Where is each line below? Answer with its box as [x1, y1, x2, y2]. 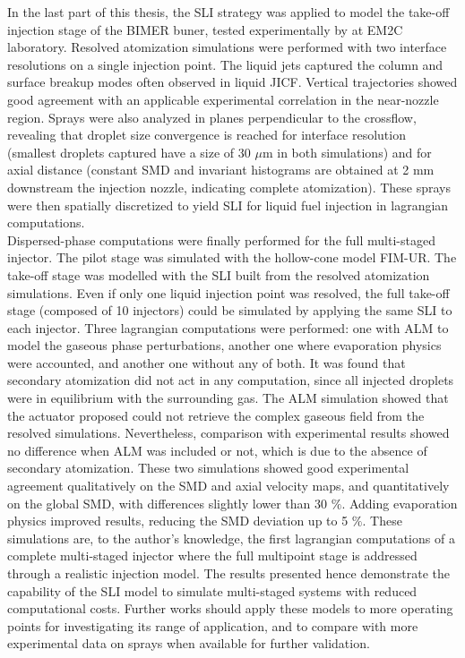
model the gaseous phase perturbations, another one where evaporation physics [7, 336, 442, 355]
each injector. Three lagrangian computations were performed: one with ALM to [7, 318, 449, 337]
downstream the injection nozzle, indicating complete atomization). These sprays [7, 177, 452, 196]
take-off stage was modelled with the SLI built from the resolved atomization [7, 265, 430, 284]
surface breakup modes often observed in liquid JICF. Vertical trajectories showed [7, 73, 458, 91]
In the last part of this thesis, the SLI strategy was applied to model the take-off [7, 3, 450, 21]
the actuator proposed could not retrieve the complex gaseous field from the [7, 406, 425, 424]
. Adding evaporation [341, 493, 458, 512]
